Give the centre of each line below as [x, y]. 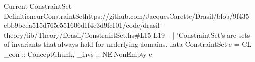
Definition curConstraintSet [44, 15]
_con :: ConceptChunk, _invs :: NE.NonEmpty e [78, 53]
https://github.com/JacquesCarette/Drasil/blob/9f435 [167, 15]
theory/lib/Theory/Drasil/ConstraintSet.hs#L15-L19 [84, 34]
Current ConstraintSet [38, 6]
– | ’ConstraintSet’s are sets [208, 34]
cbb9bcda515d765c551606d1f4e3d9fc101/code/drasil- [83, 25]
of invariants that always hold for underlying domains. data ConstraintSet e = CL [128, 44]
